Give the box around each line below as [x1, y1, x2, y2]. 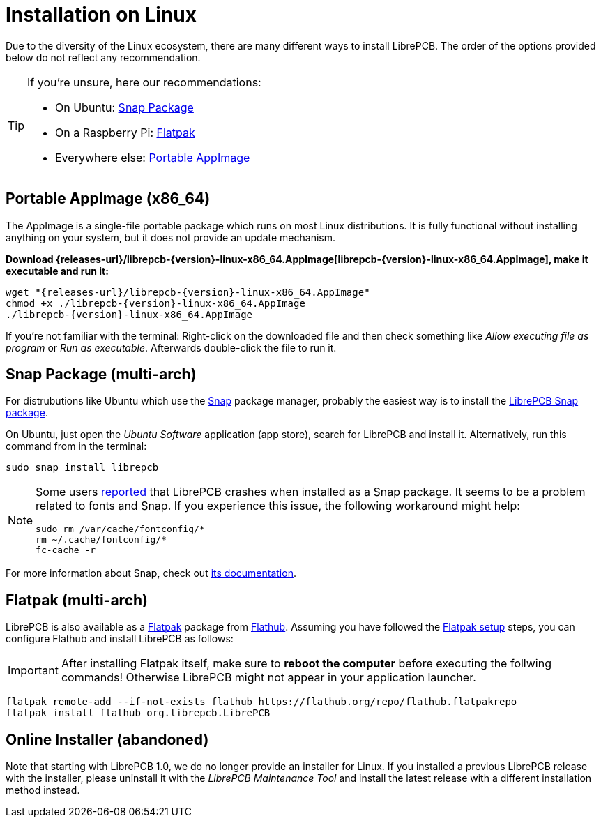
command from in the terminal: [6, 440, 147, 453]
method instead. [6, 784, 80, 796]
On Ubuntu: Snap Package [55, 100, 194, 114]
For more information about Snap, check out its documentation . [6, 567, 296, 580]
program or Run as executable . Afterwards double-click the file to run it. [6, 341, 337, 354]
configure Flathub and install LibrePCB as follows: [6, 633, 234, 645]
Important [8, 663, 59, 678]
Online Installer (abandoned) [6, 730, 209, 748]
